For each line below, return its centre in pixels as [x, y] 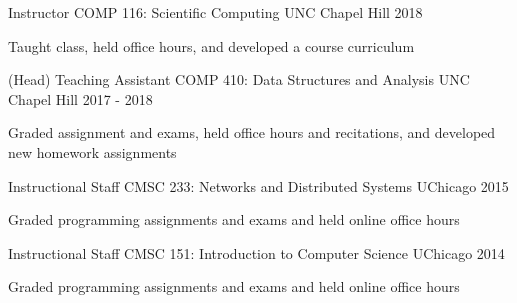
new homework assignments [92, 151]
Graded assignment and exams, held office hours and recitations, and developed [252, 132]
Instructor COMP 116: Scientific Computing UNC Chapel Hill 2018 [215, 12]
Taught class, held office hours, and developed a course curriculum [211, 45]
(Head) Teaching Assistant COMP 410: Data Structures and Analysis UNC [239, 79]
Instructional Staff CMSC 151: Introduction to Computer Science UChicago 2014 [256, 252]
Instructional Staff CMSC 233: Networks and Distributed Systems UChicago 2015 [258, 185]
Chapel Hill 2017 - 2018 [80, 98]
